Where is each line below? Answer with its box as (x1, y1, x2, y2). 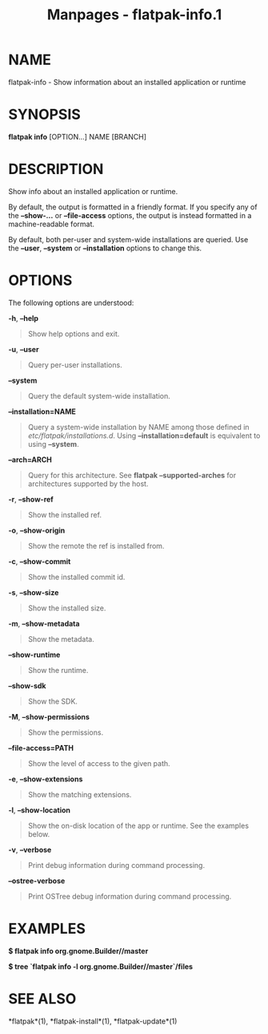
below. (27, 829, 50, 839)
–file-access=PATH (8, 743, 74, 752)
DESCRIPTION (8, 160, 104, 178)
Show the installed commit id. (27, 572, 126, 582)
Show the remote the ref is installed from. (27, 541, 165, 550)
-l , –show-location (8, 805, 70, 815)
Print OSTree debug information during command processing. (27, 891, 232, 901)
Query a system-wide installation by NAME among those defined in (27, 422, 250, 432)
